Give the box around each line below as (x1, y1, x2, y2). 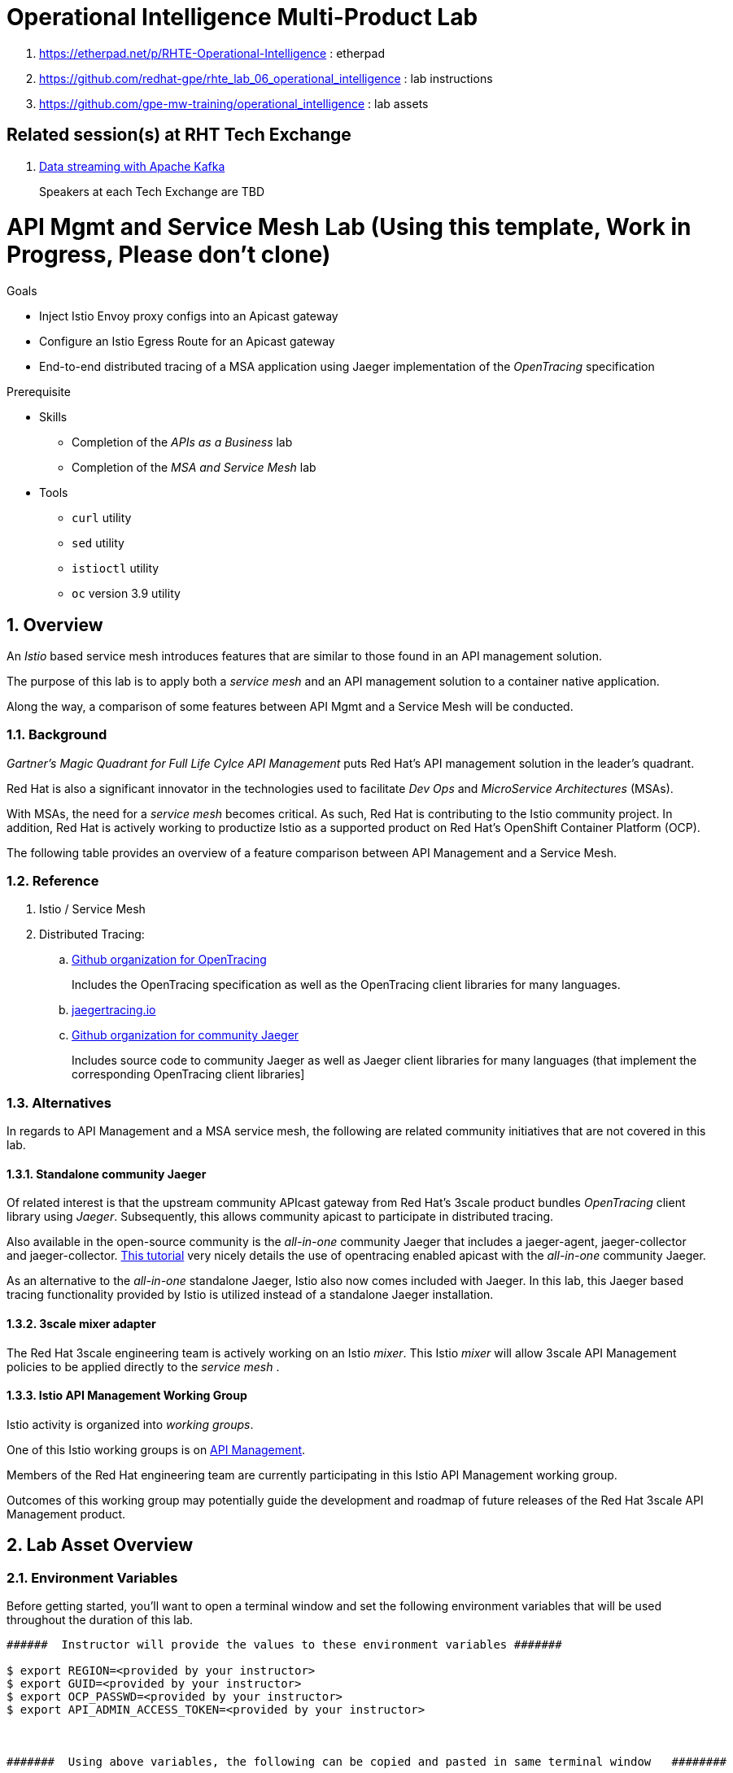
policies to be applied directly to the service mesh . (7, 1359, 280, 1374)
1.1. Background (7, 726, 107, 743)
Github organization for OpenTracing (72, 952, 267, 967)
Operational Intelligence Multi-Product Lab (7, 3, 478, 31)
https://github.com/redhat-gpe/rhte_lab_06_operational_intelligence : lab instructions (39, 71, 493, 85)
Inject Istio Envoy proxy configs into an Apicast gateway (39, 309, 338, 324)
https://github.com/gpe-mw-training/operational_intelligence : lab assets (39, 96, 429, 111)
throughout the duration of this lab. (7, 1613, 194, 1627)
